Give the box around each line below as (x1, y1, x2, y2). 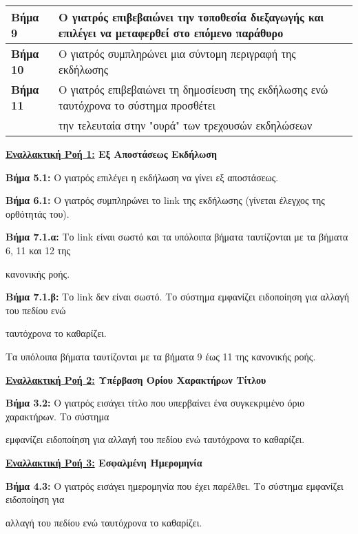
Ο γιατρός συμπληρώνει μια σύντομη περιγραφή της (59, 45, 296, 61)
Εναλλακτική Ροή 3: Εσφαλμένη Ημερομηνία (6, 455, 202, 469)
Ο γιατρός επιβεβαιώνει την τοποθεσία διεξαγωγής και (59, 9, 324, 25)
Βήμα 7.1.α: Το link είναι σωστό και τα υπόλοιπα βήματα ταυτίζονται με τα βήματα (6, 229, 348, 244)
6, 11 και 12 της (6, 243, 71, 257)
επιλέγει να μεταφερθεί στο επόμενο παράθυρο (59, 25, 284, 41)
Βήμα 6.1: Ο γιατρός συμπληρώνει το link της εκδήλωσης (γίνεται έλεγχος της (6, 193, 325, 207)
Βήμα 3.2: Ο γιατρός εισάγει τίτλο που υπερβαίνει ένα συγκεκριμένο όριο (6, 396, 305, 410)
